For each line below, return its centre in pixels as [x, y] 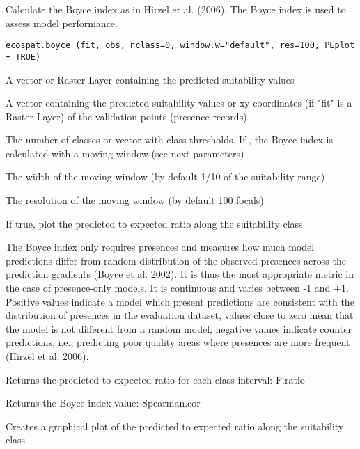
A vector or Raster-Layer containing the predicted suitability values [150, 79]
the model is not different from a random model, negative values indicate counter [179, 328]
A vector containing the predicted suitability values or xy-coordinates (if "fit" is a [179, 103]
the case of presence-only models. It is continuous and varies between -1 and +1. [177, 288]
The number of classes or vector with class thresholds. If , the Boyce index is [169, 140]
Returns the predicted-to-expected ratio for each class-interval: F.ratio [155, 379]
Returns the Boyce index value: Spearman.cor [103, 403]
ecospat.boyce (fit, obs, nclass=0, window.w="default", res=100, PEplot [180, 46]
